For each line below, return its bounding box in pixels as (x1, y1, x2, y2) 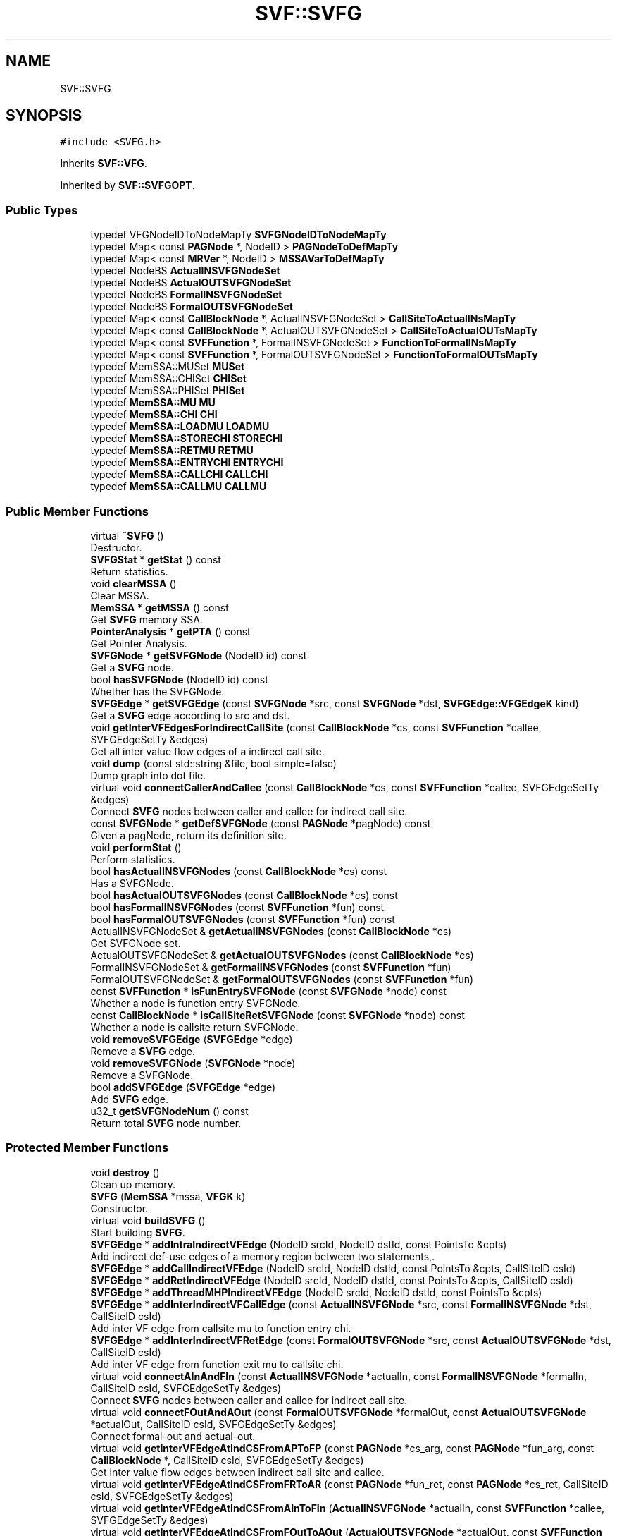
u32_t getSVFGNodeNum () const (90, 1104, 249, 1117)
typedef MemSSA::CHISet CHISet (90, 372, 247, 385)
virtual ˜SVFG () (90, 529, 164, 542)
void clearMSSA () (90, 577, 177, 590)
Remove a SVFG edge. (90, 1044, 196, 1057)
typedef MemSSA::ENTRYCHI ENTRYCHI (90, 456, 284, 469)
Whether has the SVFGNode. (90, 685, 225, 697)
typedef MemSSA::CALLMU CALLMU (90, 480, 267, 493)
